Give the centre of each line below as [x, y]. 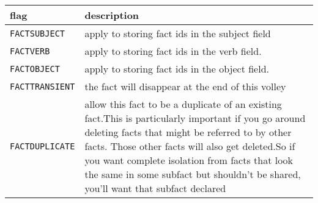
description [112, 15]
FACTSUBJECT [38, 33]
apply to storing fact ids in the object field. [177, 69]
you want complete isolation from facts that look [189, 160]
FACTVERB [30, 51]
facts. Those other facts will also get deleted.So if [190, 146]
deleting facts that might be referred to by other [188, 132]
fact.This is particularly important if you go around [195, 118]
